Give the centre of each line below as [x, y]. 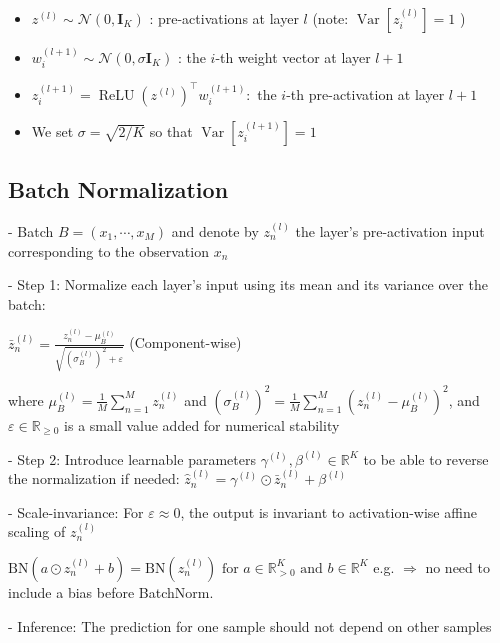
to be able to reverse [426, 458]
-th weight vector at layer [293, 56]
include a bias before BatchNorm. [111, 591]
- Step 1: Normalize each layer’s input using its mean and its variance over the [248, 284]
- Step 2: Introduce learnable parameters [132, 458]
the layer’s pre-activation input [390, 230]
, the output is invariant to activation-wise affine [328, 511]
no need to [457, 566]
